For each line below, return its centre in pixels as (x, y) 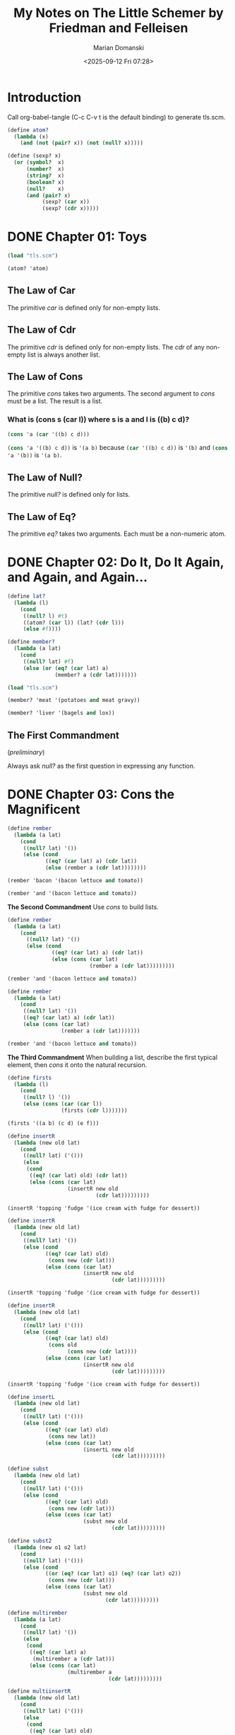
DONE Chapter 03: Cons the (91, 795)
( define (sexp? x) (34, 156)
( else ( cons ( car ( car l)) (62, 1104)
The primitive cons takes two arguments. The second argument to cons (111, 393)
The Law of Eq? (42, 517)
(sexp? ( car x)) (66, 202)
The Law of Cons (45, 376)
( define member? (31, 642)
